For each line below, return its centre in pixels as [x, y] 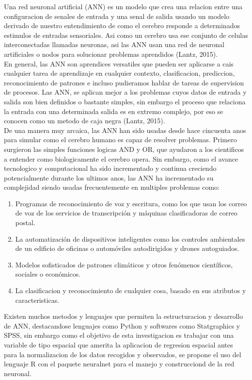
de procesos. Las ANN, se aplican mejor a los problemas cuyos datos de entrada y [125, 92]
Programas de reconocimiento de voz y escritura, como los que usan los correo [131, 203]
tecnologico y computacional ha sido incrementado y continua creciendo [110, 168]
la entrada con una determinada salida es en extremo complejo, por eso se [114, 111]
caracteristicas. [37, 300]
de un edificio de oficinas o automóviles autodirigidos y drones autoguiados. [127, 248]
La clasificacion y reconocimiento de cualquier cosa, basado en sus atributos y [131, 290]
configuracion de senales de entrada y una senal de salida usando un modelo [117, 16]
